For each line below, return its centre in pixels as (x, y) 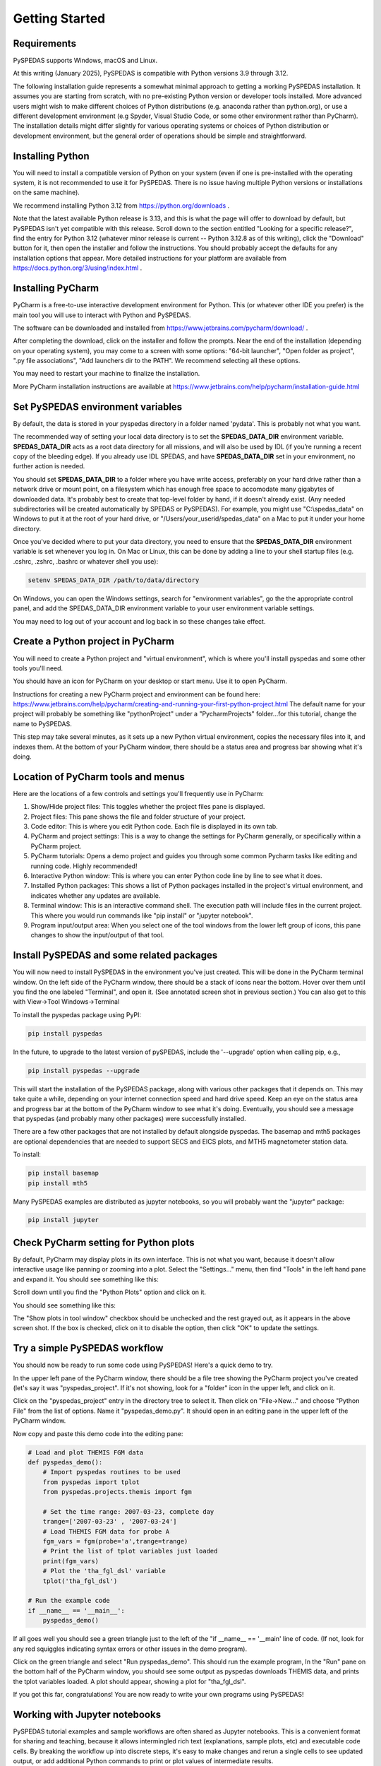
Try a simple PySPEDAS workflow (88, 1348)
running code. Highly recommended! (84, 866)
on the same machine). (47, 192)
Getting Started (59, 18)
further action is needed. (49, 466)
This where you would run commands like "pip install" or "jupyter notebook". (142, 915)
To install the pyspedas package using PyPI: (77, 1014)
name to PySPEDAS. (42, 723)
